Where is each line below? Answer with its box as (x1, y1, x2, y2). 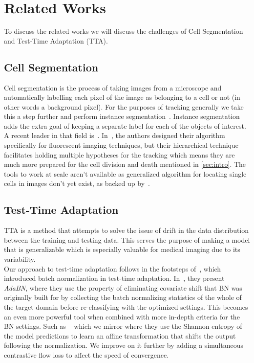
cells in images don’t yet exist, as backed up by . (4, 178, 150, 188)
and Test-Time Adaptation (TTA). (4, 35, 108, 45)
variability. (4, 254, 36, 264)
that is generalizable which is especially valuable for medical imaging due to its (4, 244, 240, 254)
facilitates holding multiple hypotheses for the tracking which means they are (4, 149, 235, 159)
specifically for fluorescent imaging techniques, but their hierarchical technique (4, 140, 238, 150)
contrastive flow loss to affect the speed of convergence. (4, 349, 169, 360)
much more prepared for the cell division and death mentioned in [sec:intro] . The (4, 159, 246, 169)
